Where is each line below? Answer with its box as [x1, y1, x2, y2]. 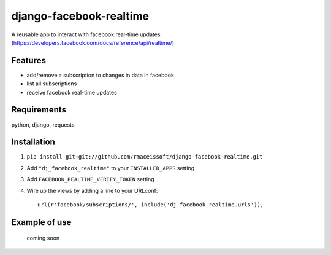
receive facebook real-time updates [26, 88, 118, 96]
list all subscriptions [26, 80, 77, 87]
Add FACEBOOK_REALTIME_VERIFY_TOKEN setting [26, 176, 154, 183]
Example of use [11, 217, 72, 227]
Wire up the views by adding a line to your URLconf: [26, 187, 158, 194]
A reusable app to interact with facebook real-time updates [11, 31, 161, 38]
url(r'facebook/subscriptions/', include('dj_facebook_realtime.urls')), [37, 202, 264, 208]
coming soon [26, 234, 60, 242]
